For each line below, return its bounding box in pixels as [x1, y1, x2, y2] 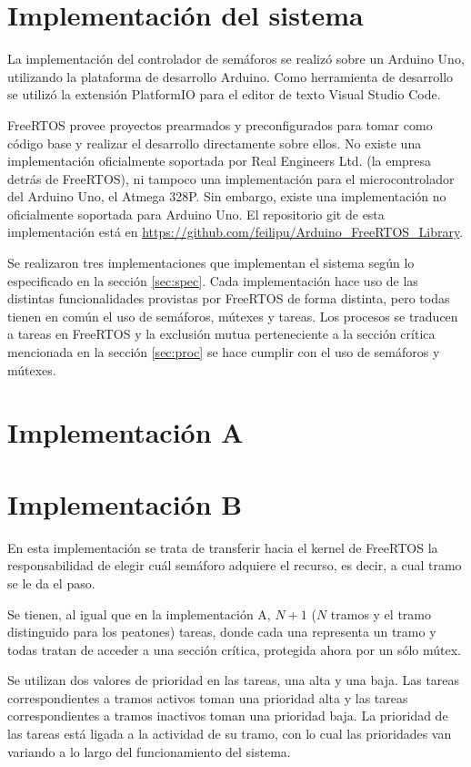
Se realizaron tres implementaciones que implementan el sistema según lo [7, 253, 415, 272]
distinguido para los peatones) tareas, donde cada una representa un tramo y [7, 622, 436, 641]
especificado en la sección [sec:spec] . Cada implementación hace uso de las [7, 271, 418, 290]
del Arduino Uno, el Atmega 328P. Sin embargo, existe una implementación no [7, 187, 446, 206]
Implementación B [7, 485, 243, 522]
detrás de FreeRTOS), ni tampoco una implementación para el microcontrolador [7, 169, 455, 188]
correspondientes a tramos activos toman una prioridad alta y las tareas [7, 688, 408, 707]
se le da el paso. [7, 573, 95, 592]
